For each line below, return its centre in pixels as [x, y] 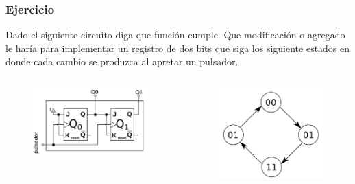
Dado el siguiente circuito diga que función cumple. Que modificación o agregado [175, 35]
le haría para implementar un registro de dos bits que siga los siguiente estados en [178, 48]
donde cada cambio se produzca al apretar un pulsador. [122, 61]
